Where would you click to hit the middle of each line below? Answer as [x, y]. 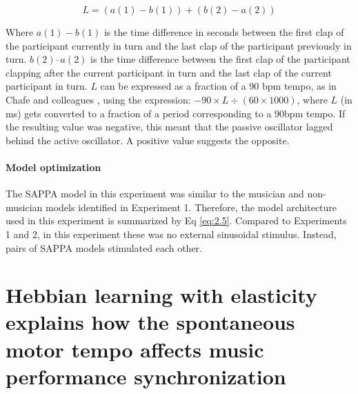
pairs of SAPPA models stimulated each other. [104, 247]
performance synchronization [146, 376]
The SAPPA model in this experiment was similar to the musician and [155, 194]
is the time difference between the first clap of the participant [220, 59]
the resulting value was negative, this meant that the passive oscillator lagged [169, 127]
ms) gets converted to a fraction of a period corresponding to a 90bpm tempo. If [176, 113]
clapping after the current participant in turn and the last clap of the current [169, 72]
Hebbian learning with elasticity [161, 295]
